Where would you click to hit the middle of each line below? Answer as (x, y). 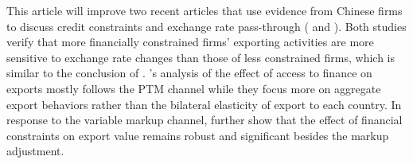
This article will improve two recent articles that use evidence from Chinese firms (205, 10)
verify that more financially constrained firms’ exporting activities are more (190, 42)
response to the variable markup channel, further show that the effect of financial (205, 120)
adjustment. (35, 151)
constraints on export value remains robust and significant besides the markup (198, 135)
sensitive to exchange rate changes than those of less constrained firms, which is (201, 57)
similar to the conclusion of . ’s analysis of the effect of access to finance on (189, 73)
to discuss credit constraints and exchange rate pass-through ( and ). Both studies (206, 26)
